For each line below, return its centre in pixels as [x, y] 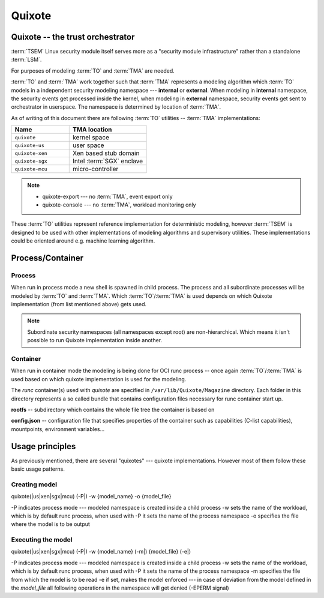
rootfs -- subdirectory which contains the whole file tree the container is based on [113, 409]
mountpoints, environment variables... [58, 429]
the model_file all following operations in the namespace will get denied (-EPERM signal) [120, 588]
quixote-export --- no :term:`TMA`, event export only [107, 196]
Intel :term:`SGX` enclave [108, 161]
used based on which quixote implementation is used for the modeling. [99, 379]
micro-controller [96, 169]
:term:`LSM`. [26, 59]
